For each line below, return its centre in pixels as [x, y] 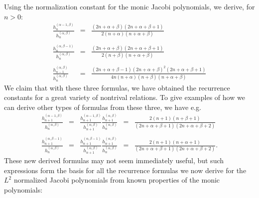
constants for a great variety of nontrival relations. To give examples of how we [125, 97]
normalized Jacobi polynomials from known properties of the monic [117, 180]
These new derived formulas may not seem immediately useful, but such [114, 160]
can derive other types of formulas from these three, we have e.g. [103, 107]
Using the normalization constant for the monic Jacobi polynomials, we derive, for [129, 6]
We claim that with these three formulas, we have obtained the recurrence [117, 87]
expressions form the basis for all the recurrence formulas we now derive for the [125, 170]
